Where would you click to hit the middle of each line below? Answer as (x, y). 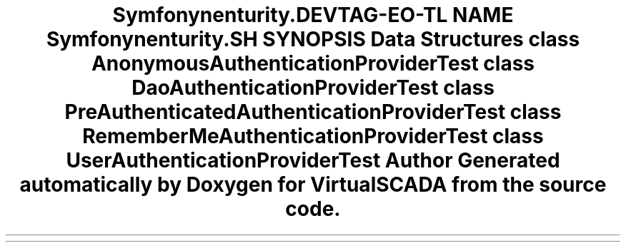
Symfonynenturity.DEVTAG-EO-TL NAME (313, 15)
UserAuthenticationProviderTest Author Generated (313, 160)
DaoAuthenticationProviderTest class (313, 88)
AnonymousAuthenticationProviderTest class (313, 63)
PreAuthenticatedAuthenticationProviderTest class (313, 112)
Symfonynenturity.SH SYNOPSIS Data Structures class (313, 39)
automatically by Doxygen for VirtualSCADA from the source (313, 185)
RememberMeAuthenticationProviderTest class (313, 136)
